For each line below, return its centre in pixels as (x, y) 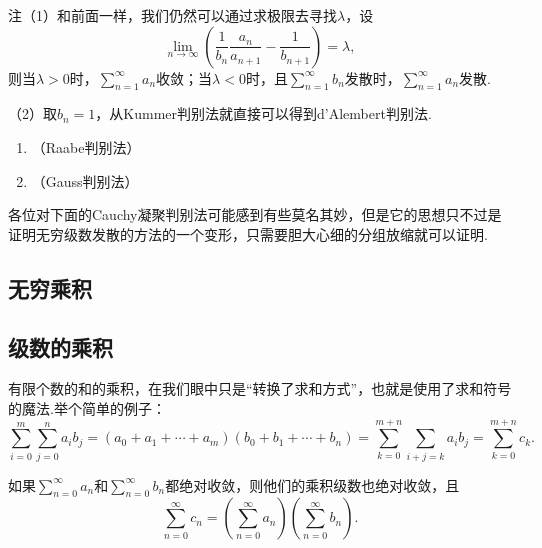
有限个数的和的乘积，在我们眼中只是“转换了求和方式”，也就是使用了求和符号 (260, 388)
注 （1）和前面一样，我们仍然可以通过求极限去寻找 (172, 15)
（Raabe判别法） (86, 146)
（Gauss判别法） (85, 180)
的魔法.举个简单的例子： (87, 407)
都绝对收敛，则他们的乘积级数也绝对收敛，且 (312, 484)
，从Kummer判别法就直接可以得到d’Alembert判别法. (263, 113)
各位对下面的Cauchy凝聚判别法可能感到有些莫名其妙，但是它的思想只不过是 (255, 214)
